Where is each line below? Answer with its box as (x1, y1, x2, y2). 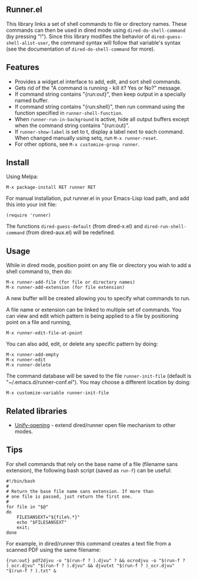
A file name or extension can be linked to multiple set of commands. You (6, 306, 182, 314)
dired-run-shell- (143, 224, 187, 230)
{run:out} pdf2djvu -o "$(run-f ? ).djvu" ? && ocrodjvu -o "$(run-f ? (6, 557, 185, 564)
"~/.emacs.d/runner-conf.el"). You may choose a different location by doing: (6, 379, 191, 386)
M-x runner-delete (6, 362, 51, 368)
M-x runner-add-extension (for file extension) (6, 285, 125, 291)
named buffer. (14, 96, 49, 104)
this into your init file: (6, 201, 57, 208)
